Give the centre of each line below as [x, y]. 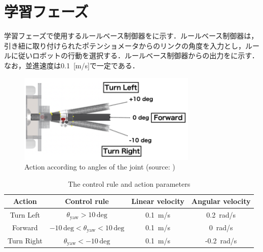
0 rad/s [221, 227]
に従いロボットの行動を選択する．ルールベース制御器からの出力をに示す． [135, 55]
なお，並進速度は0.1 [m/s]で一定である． [72, 65]
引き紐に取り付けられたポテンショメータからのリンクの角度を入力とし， [125, 45]
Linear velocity [158, 201]
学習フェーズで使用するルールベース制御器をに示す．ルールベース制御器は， [131, 36]
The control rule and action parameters [129, 183]
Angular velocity [221, 201]
